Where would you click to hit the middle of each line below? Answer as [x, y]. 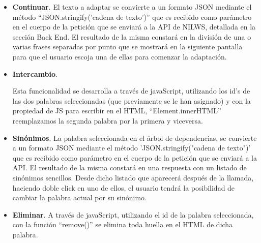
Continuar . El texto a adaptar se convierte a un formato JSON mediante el [132, 7]
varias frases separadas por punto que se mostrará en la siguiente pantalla [127, 47]
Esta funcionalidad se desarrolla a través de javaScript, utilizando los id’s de [131, 91]
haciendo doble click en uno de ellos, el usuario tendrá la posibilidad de [124, 187]
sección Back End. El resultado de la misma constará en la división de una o [132, 36]
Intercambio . [35, 73]
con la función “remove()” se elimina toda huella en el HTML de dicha [123, 224]
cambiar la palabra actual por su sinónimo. [79, 198]
